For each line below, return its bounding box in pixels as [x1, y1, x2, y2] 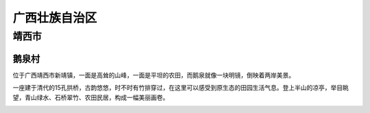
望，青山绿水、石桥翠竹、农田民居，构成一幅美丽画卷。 [12, 93, 169, 101]
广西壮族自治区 [12, 10, 97, 25]
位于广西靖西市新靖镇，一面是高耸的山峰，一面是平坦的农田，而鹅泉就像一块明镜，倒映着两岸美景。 [12, 71, 295, 79]
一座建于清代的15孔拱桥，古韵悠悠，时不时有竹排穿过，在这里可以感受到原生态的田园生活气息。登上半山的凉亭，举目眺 [12, 84, 349, 92]
